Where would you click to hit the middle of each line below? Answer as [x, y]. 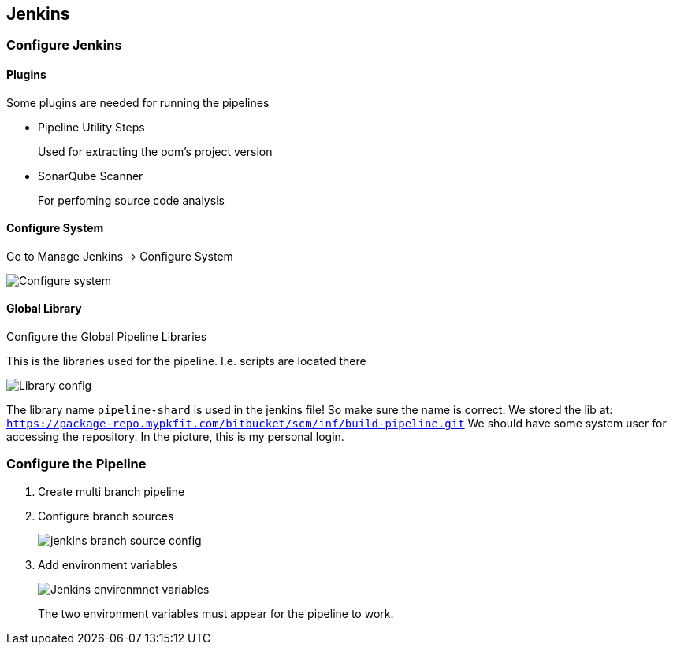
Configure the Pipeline [76, 464]
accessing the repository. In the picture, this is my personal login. [175, 437]
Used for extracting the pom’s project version [155, 151]
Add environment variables [108, 564]
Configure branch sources [106, 516]
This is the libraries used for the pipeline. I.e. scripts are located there [186, 361]
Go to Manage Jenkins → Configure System [120, 256]
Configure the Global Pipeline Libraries [107, 337]
